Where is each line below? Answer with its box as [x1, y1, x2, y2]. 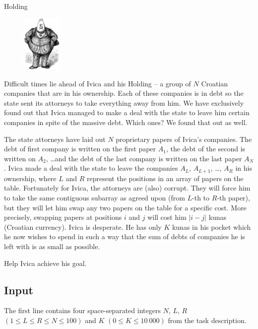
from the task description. [168, 315, 247, 325]
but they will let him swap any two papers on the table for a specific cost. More [4, 202, 247, 212]
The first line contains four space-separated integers [4, 305, 161, 316]
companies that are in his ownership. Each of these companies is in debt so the [4, 88, 244, 98]
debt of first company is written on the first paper [4, 143, 156, 154]
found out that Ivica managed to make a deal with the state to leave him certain [4, 107, 250, 118]
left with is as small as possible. [4, 241, 100, 251]
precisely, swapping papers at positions [4, 212, 122, 222]
